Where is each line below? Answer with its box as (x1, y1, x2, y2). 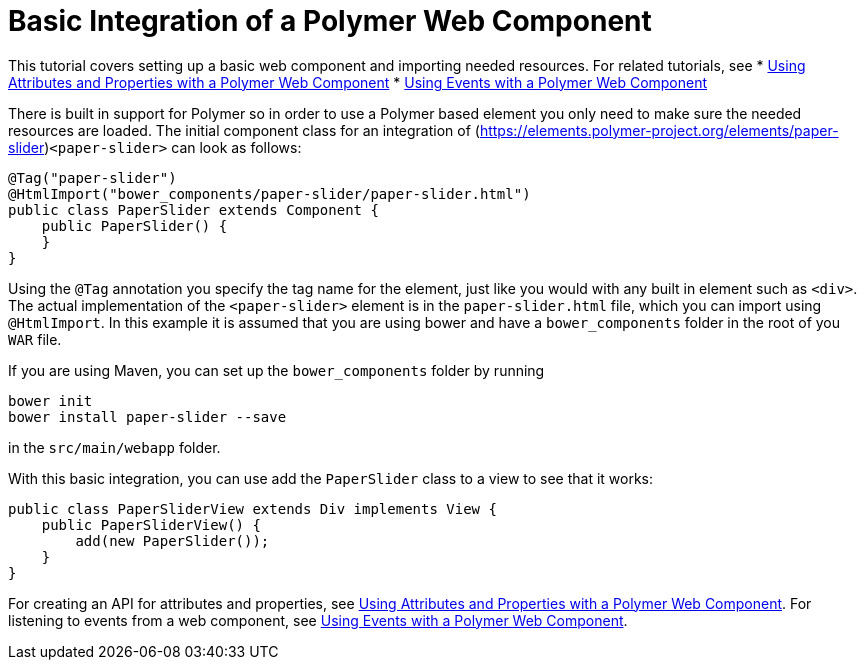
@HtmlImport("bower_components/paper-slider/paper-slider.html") (8, 185, 531, 202)
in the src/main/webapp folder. (8, 438, 221, 456)
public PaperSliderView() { (41, 516, 261, 533)
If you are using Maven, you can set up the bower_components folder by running (8, 361, 545, 379)
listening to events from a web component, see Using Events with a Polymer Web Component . (8, 611, 628, 629)
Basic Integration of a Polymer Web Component (8, 4, 652, 38)
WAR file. (8, 330, 62, 348)
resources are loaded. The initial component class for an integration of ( (8, 121, 480, 139)
